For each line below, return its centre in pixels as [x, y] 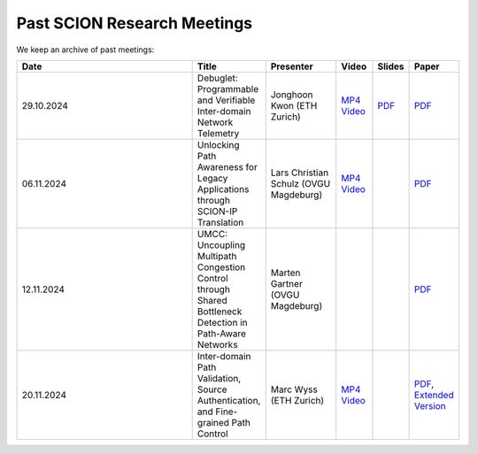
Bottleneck [220, 312]
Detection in [222, 322]
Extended [434, 395]
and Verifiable [226, 100]
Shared [212, 300]
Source [212, 389]
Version [430, 405]
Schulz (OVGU [301, 183]
